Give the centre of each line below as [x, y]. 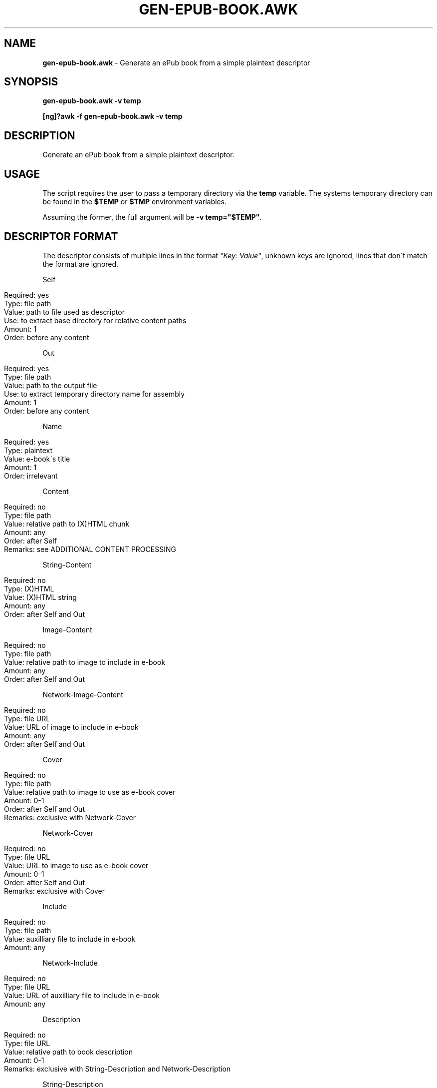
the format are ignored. [81, 264]
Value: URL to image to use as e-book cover [76, 865]
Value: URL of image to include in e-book [71, 727]
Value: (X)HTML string [40, 597]
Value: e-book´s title [37, 459]
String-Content [67, 564]
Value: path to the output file [51, 385]
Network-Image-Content [83, 694]
